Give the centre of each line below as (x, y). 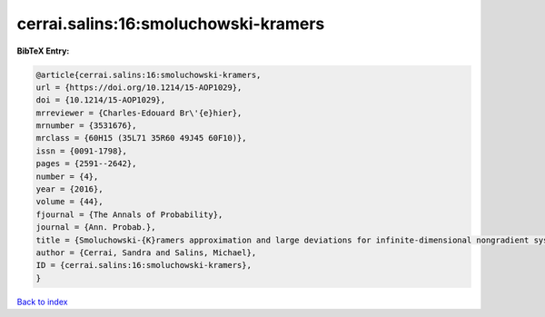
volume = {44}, (69, 202)
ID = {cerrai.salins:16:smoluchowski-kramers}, (144, 265)
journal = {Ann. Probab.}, (96, 228)
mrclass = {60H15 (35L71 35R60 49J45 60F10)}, (141, 138)
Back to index (42, 302)
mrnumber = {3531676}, (86, 126)
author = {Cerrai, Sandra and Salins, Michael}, (146, 253)
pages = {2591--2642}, (86, 164)
